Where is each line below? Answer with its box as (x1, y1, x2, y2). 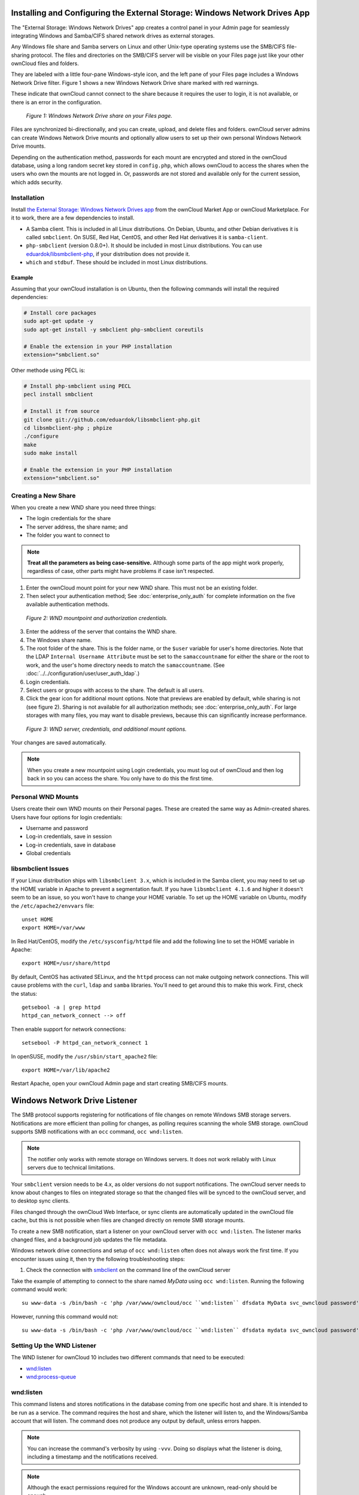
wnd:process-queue (26, 1373, 77, 1381)
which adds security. (11, 178, 63, 185)
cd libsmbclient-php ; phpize (23, 425, 112, 431)
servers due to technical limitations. (27, 1164, 115, 1171)
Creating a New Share (11, 491, 76, 499)
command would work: (11, 1286, 68, 1293)
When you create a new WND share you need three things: (11, 504, 156, 511)
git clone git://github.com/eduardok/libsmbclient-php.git (23, 416, 200, 423)
